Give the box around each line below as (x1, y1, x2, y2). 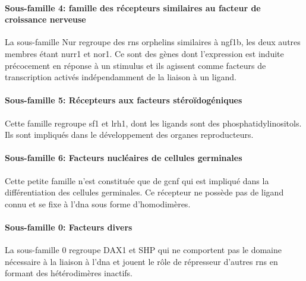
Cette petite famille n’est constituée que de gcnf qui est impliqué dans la (5, 174, 269, 187)
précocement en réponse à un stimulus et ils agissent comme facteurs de (5, 59, 266, 71)
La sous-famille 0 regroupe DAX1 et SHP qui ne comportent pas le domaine (5, 244, 282, 256)
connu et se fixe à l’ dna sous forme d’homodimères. (5, 197, 191, 210)
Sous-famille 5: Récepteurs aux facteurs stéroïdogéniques (5, 94, 242, 106)
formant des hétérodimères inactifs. (5, 267, 133, 279)
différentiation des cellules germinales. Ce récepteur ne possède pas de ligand (5, 186, 284, 198)
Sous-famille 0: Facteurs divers (5, 220, 133, 233)
